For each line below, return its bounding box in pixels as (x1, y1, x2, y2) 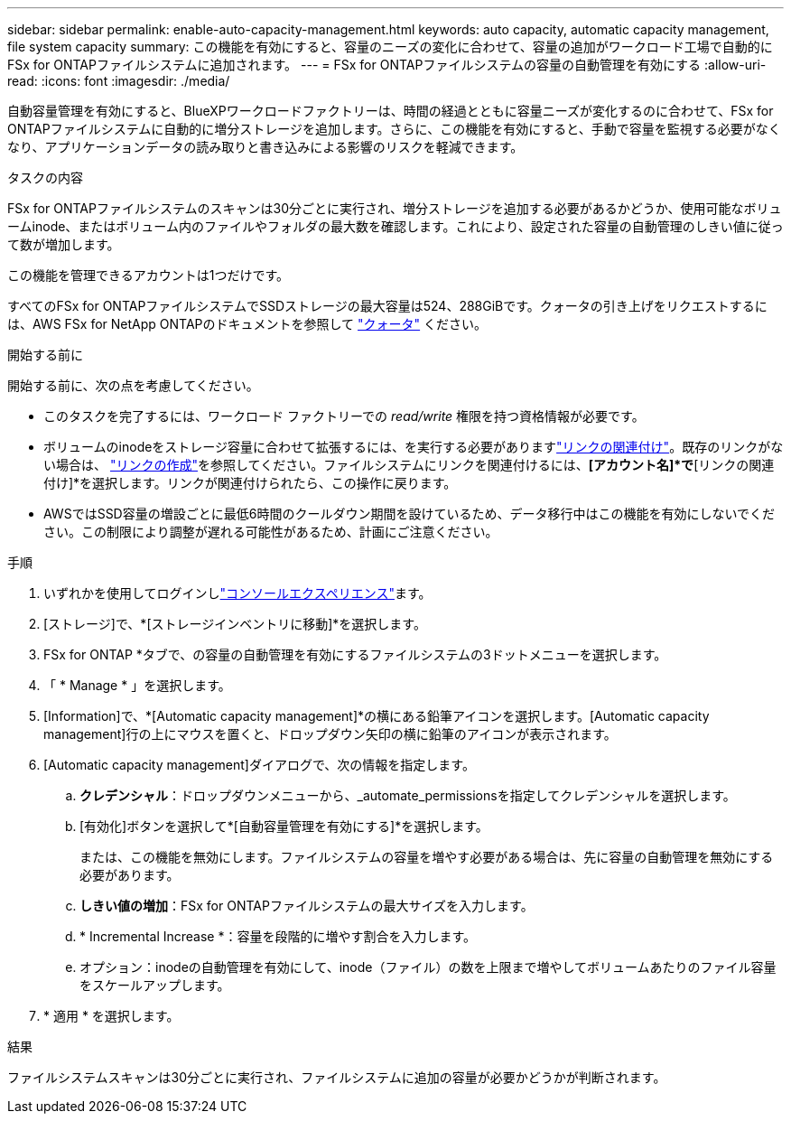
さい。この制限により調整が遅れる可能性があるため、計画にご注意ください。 (43, 524, 498, 539)
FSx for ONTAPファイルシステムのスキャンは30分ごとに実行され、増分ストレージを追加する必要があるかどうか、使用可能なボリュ (7, 201, 782, 216)
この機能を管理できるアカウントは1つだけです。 (7, 267, 290, 283)
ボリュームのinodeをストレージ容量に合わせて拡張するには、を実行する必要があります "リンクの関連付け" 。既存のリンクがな (43, 439, 784, 454)
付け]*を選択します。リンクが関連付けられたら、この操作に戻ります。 (43, 475, 457, 490)
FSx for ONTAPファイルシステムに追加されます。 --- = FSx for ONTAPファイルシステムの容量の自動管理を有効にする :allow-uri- (7, 57, 767, 72)
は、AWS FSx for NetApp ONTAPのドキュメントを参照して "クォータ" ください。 (7, 316, 488, 332)
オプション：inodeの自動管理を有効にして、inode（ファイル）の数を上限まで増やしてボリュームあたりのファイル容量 (79, 959, 777, 975)
